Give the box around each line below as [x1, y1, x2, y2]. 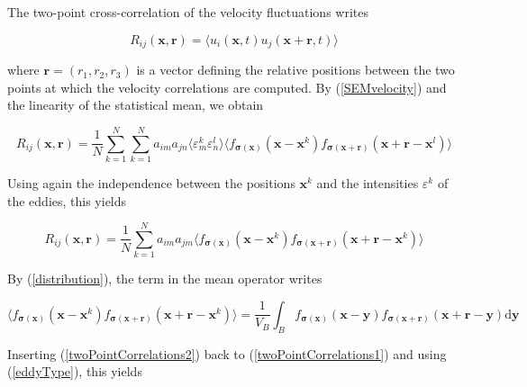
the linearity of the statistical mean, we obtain [7, 95, 264, 114]
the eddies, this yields [7, 191, 127, 210]
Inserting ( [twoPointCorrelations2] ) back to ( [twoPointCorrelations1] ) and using [7, 344, 447, 363]
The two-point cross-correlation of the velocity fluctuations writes [7, 3, 369, 21]
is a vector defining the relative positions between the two [136, 60, 455, 79]
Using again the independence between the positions [7, 173, 295, 192]
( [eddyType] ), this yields [7, 362, 142, 381]
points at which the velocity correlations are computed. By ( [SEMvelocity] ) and [7, 77, 447, 96]
